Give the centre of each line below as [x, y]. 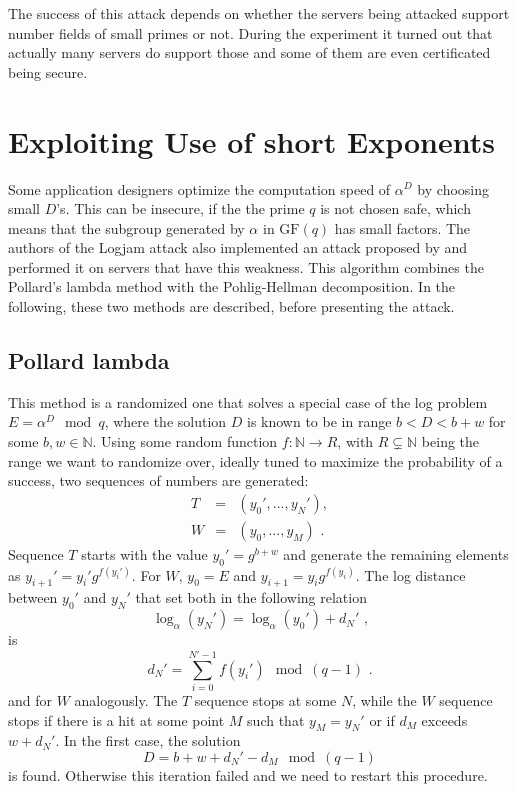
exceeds [444, 719]
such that [276, 719]
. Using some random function [185, 441]
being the [450, 441]
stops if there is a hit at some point [116, 719]
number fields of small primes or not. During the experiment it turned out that [250, 32]
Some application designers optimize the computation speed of [199, 188]
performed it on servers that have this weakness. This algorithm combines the [246, 266]
